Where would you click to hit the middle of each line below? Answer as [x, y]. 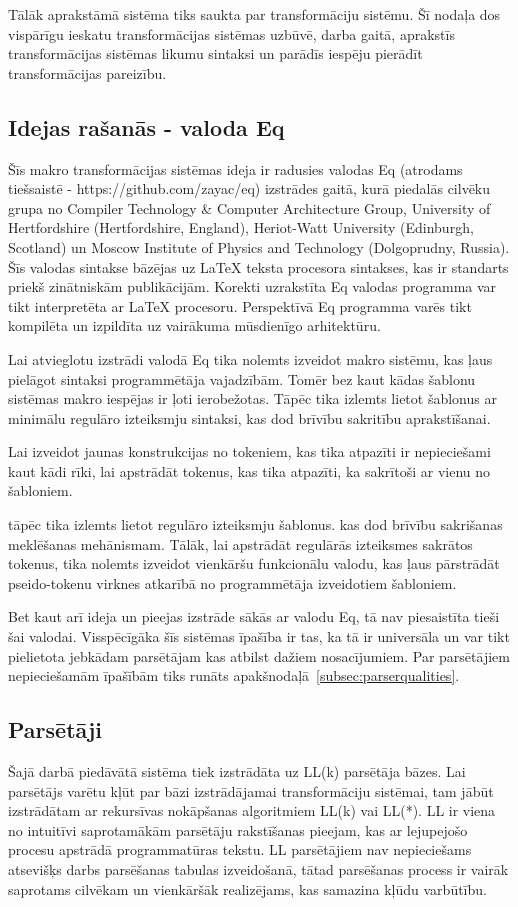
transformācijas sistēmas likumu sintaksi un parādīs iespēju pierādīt [215, 53]
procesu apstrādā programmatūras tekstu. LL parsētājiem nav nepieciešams [240, 849]
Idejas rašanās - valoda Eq [146, 126]
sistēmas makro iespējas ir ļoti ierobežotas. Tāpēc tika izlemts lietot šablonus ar [252, 398]
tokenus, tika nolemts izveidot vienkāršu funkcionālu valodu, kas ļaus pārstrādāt [254, 563]
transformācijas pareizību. [87, 72]
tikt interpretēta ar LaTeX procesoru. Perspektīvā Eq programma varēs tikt [240, 305]
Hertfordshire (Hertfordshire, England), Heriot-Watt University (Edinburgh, [241, 227]
